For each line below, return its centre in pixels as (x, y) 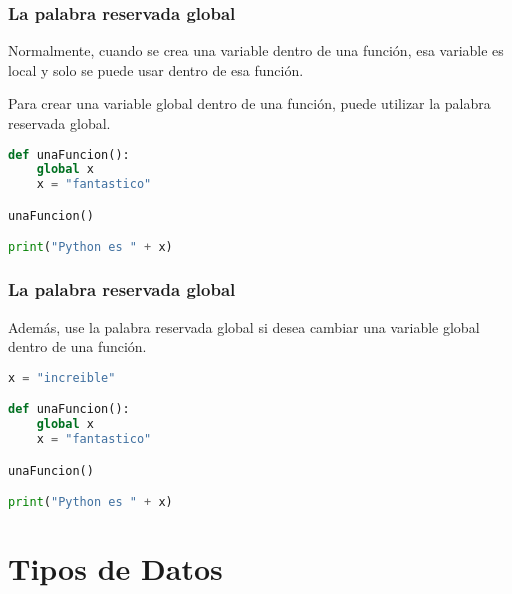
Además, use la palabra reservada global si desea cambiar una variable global (244, 326)
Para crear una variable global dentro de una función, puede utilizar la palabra (249, 103)
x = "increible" (62, 377)
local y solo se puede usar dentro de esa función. (156, 69)
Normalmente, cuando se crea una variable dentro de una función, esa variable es (256, 50)
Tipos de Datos (115, 568)
